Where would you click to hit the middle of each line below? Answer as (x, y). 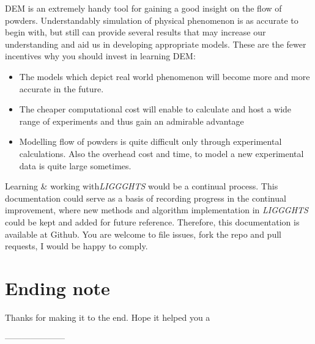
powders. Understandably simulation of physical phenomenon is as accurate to (152, 20)
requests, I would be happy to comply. (76, 246)
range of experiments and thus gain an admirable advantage (132, 121)
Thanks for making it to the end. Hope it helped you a (108, 317)
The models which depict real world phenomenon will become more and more (165, 76)
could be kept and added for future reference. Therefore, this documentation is (152, 221)
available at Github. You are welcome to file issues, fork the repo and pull (143, 234)
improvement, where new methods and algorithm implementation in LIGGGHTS (157, 210)
